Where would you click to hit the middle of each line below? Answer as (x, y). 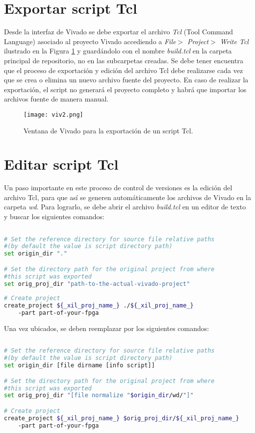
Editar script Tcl (61, 164)
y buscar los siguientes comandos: (54, 216)
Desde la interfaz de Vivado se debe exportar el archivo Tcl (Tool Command (119, 32)
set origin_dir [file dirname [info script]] (79, 366)
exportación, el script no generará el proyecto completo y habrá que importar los (125, 89)
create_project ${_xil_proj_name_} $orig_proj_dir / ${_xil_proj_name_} (122, 418)
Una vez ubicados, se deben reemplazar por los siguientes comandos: (107, 328)
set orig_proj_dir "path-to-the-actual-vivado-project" (97, 284)
